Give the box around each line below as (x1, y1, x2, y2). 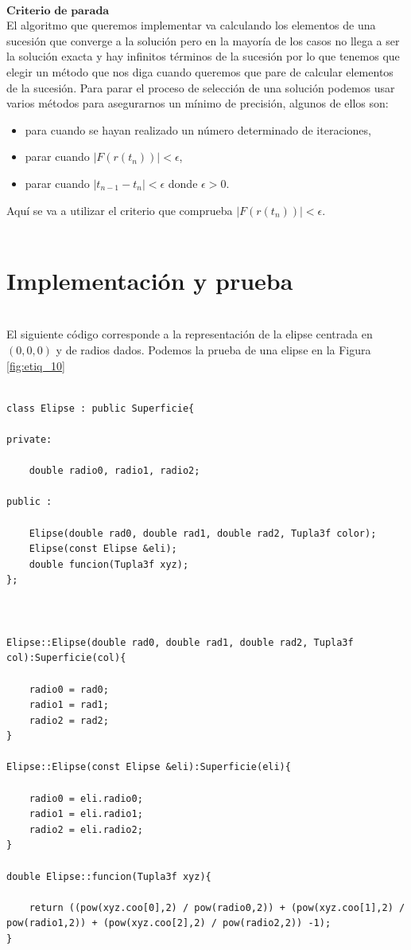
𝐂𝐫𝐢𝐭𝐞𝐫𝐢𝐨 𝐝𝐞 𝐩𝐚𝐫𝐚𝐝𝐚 (6, 5, 110, 17)
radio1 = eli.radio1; (29, 808, 143, 820)
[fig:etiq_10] (6, 357, 65, 373)
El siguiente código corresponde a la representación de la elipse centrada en (6, 326, 373, 342)
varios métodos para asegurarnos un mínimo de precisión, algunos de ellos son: (6, 95, 389, 111)
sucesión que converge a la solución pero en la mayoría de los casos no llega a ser (6, 32, 400, 49)
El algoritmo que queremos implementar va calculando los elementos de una (6, 17, 376, 33)
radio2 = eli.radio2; (29, 823, 143, 835)
